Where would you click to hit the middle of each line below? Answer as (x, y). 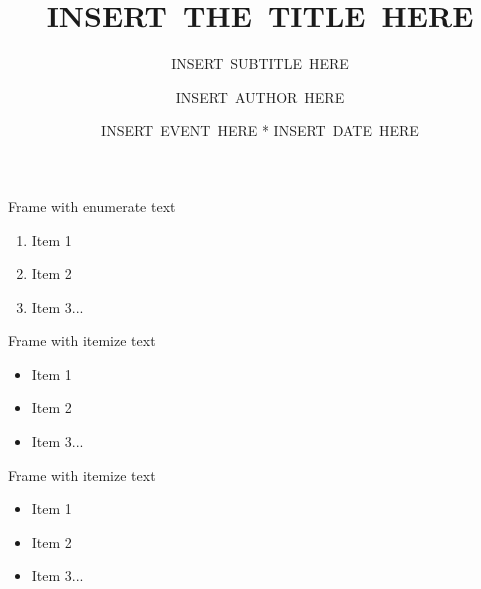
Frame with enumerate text (92, 205)
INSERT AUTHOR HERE (260, 96)
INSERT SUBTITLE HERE (260, 63)
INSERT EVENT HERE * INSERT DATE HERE (260, 130)
